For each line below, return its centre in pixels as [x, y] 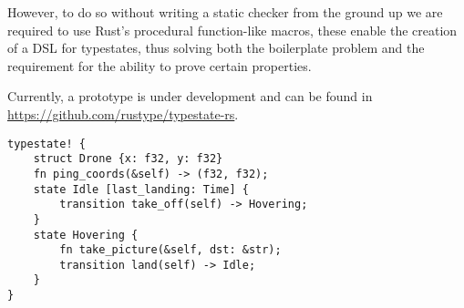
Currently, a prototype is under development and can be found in [190, 96]
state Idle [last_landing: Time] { [141, 189]
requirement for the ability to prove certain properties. [160, 65]
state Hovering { [86, 235]
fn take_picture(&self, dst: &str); [170, 250]
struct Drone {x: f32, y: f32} [128, 159]
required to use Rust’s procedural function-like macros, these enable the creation [232, 30]
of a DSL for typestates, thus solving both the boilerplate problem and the [216, 48]
